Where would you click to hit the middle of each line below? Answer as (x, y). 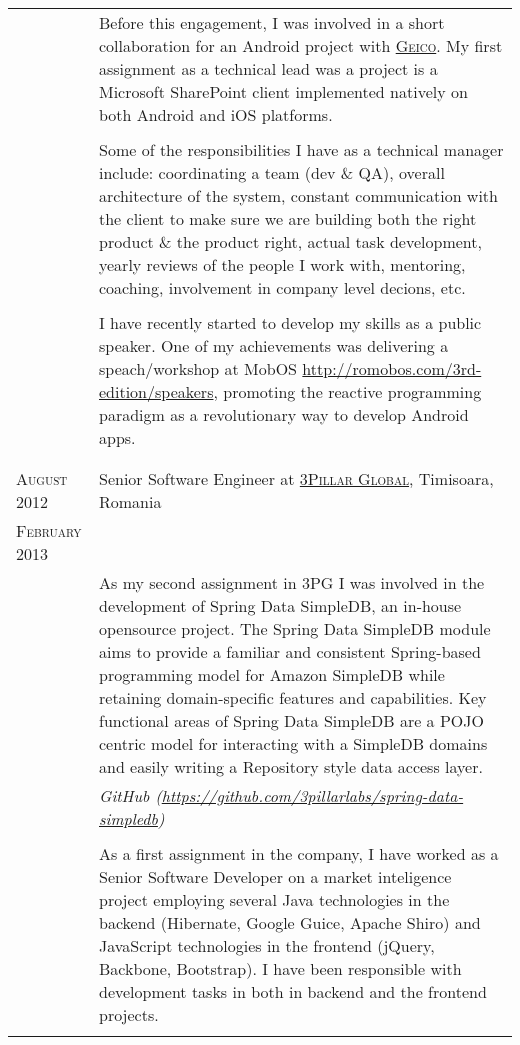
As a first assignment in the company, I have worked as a (299, 853)
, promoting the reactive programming (347, 391)
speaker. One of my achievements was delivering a (274, 345)
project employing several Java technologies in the (274, 899)
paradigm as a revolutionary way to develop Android (284, 414)
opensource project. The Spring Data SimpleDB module (295, 628)
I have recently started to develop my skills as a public (290, 322)
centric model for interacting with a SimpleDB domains (293, 743)
